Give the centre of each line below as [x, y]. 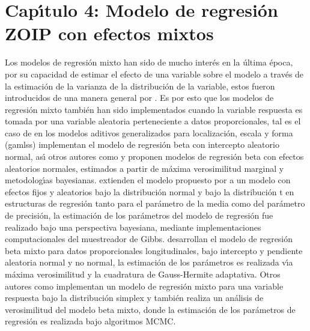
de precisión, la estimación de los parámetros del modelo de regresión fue [139, 215]
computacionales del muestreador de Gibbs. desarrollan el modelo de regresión [149, 239]
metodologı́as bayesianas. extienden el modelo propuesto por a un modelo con [148, 180]
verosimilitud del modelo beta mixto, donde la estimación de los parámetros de [150, 309]
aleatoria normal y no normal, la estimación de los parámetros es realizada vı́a [149, 262]
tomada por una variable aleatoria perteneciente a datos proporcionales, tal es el [153, 121]
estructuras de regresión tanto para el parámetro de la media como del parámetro [155, 203]
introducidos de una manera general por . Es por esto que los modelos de [139, 98]
